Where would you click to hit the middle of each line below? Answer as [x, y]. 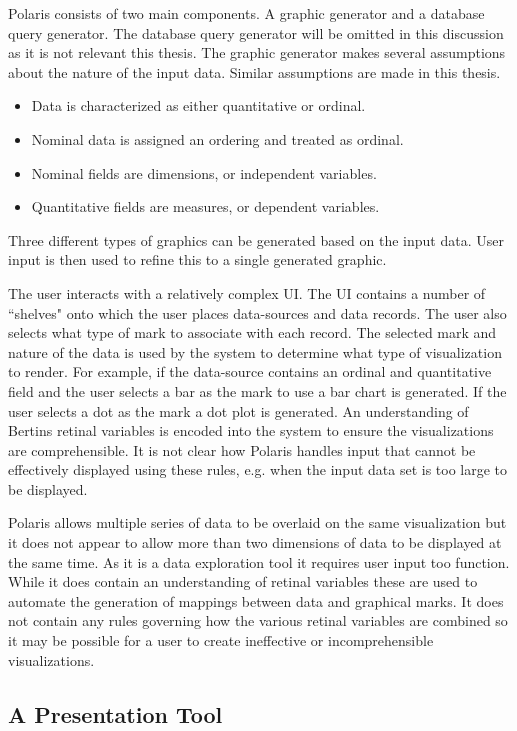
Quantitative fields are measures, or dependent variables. [205, 206]
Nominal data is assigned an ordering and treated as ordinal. [217, 138]
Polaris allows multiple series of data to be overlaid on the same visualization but [257, 522]
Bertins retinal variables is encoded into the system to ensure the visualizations [251, 430]
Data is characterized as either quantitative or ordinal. [198, 105]
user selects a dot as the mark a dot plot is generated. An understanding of [238, 410]
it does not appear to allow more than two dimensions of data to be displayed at [255, 542]
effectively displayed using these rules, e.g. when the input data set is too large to [258, 469]
